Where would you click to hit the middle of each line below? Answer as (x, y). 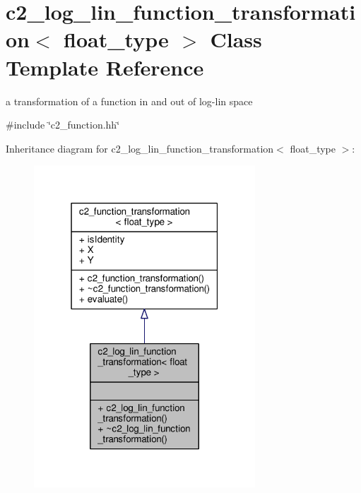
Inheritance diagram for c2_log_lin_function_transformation (140, 148)
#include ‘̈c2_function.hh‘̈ (63, 125)
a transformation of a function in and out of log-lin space (129, 101)
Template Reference (105, 67)
